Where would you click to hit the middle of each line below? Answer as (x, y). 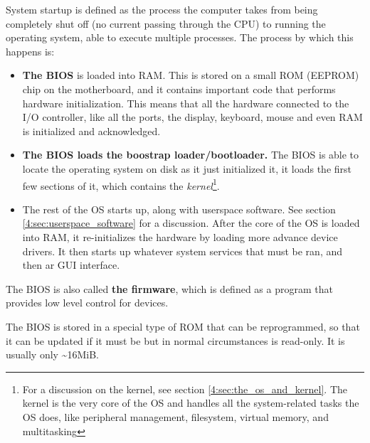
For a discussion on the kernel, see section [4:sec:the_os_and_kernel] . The (185, 389)
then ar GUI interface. (71, 265)
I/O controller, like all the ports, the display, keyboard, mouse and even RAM (192, 117)
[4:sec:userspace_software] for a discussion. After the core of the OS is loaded (191, 223)
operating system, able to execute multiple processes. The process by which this (180, 37)
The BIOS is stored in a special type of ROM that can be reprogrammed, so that (183, 326)
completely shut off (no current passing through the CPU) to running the (166, 23)
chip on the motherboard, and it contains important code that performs (179, 89)
